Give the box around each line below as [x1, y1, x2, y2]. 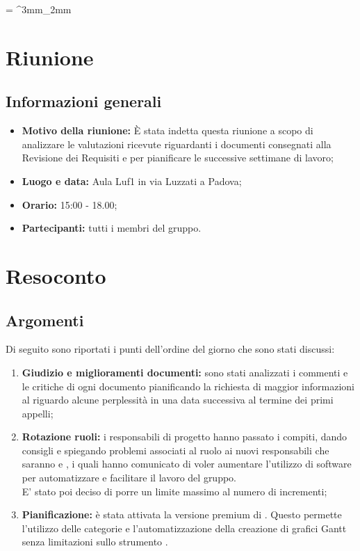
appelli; [22, 406, 54, 420]
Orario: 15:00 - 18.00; [22, 197, 117, 211]
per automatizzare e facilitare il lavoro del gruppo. [22, 470, 237, 485]
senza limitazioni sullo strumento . [22, 534, 168, 549]
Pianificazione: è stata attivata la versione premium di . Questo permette [22, 507, 342, 522]
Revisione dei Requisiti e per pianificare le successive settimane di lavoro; [22, 150, 334, 165]
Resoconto [6, 261, 106, 289]
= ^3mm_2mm [6, 2, 72, 16]
